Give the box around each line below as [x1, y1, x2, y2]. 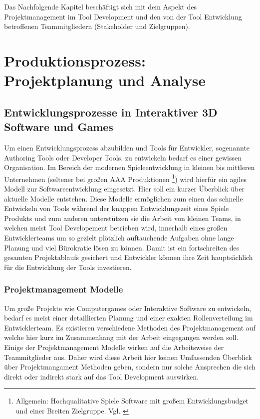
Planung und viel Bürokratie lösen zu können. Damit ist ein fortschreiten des [4, 242, 240, 252]
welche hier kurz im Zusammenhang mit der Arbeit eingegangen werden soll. [4, 332, 239, 342]
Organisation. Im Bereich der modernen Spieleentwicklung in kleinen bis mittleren [4, 162, 255, 172]
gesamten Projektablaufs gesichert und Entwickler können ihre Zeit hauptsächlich [4, 252, 253, 262]
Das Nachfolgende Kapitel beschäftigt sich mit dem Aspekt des [4, 1, 197, 11]
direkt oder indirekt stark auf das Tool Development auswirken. [4, 371, 199, 381]
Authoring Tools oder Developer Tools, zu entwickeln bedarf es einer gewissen [4, 152, 242, 162]
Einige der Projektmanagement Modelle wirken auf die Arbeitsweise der [4, 341, 224, 352]
